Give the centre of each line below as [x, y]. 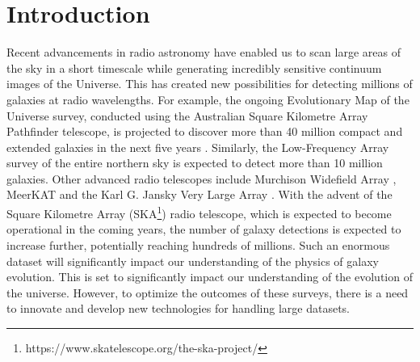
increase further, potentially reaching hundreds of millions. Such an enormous [198, 244]
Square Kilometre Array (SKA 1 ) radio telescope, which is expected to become [199, 212]
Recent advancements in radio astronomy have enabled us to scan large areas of [204, 52]
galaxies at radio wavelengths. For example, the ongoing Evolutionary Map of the [208, 99]
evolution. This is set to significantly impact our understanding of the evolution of [210, 277]
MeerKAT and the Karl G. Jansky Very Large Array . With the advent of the [199, 194]
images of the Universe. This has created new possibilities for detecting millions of [210, 84]
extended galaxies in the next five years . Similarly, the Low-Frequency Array [198, 147]
